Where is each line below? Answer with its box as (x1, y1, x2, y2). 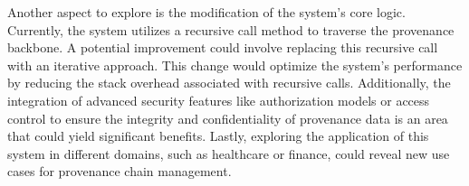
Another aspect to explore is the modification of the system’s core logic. (7, 3, 406, 21)
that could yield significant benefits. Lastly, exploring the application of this (7, 126, 429, 145)
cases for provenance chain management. (7, 162, 232, 181)
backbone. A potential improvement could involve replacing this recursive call (7, 38, 438, 57)
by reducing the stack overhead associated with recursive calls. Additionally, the (7, 73, 451, 92)
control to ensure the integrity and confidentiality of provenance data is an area (7, 108, 448, 127)
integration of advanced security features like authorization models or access (7, 90, 430, 109)
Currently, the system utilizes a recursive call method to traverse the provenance (7, 20, 455, 39)
